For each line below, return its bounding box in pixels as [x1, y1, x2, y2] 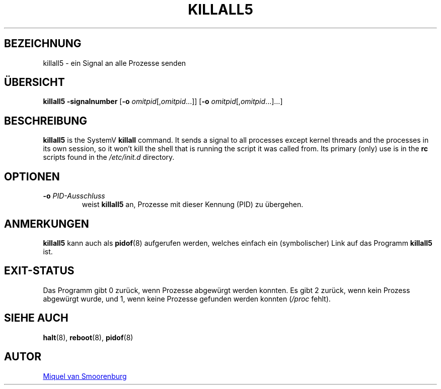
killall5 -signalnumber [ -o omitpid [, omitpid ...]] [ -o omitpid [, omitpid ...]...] [43, 97, 283, 106]
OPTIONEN [4, 170, 60, 183]
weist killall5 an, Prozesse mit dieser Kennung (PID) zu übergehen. [82, 200, 304, 209]
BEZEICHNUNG [4, 37, 82, 50]
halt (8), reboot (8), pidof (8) [43, 333, 133, 342]
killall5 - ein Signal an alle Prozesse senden [43, 58, 186, 67]
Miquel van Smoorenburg [43, 371, 127, 380]
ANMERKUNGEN [4, 217, 89, 230]
